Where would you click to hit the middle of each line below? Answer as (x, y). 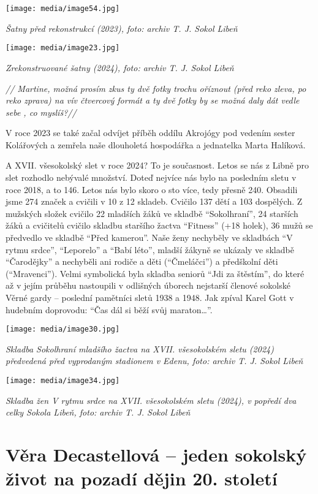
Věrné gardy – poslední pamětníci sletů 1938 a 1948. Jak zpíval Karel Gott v (150, 297)
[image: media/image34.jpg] (63, 381)
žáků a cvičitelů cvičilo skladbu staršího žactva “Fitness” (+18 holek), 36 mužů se (159, 225)
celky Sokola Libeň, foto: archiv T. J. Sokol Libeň (98, 412)
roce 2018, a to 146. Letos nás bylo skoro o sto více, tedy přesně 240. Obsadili (152, 189)
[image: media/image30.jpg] (63, 329)
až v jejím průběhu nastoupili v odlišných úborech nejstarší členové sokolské (148, 285)
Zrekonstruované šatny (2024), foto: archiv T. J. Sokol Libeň (120, 67)
